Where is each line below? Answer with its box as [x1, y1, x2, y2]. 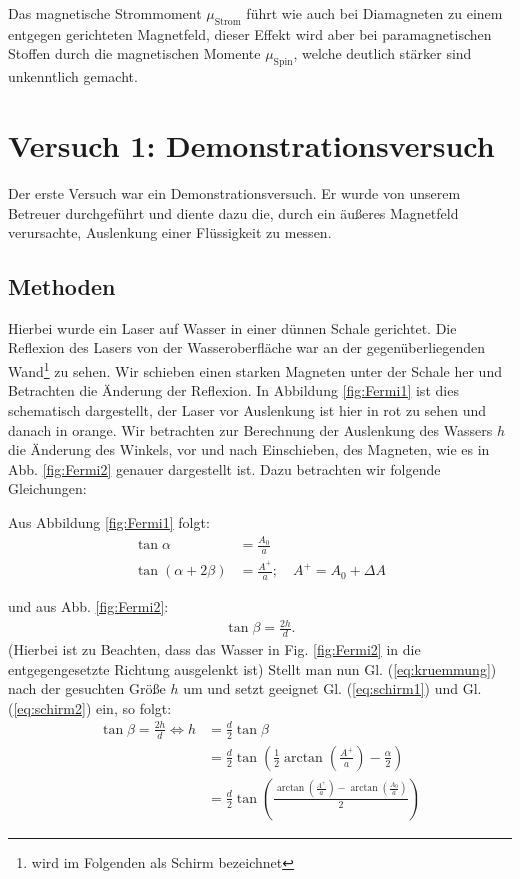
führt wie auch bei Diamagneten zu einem [246, 3, 503, 23]
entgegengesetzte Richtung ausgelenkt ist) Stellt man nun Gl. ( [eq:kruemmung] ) [8, 658, 497, 679]
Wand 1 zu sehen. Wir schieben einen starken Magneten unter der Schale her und [8, 358, 502, 381]
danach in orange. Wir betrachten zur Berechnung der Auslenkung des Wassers [8, 419, 493, 440]
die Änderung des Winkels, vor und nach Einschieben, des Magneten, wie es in [8, 439, 490, 460]
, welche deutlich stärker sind [293, 43, 472, 64]
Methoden [8, 271, 116, 302]
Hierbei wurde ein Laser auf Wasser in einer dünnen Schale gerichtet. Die [8, 317, 457, 338]
